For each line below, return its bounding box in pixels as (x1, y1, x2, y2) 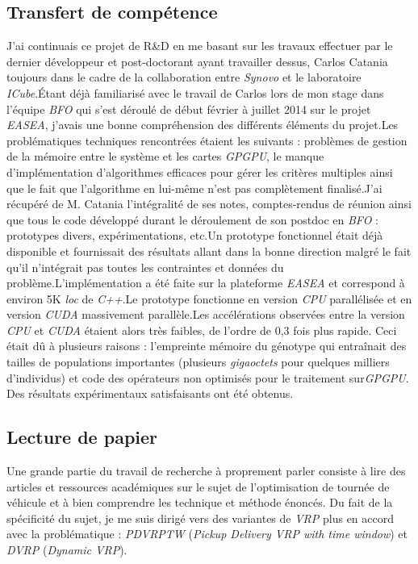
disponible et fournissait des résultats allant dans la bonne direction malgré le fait (6, 242, 412, 259)
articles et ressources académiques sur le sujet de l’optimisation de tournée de (6, 478, 390, 495)
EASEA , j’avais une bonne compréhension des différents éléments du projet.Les (6, 116, 399, 133)
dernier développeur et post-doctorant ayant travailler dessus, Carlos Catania (6, 52, 388, 69)
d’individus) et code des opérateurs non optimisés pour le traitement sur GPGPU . (6, 369, 409, 386)
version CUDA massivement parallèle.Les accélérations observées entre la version (6, 306, 405, 323)
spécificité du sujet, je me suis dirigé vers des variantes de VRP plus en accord (6, 509, 394, 526)
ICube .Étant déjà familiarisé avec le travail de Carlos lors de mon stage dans (6, 84, 384, 101)
